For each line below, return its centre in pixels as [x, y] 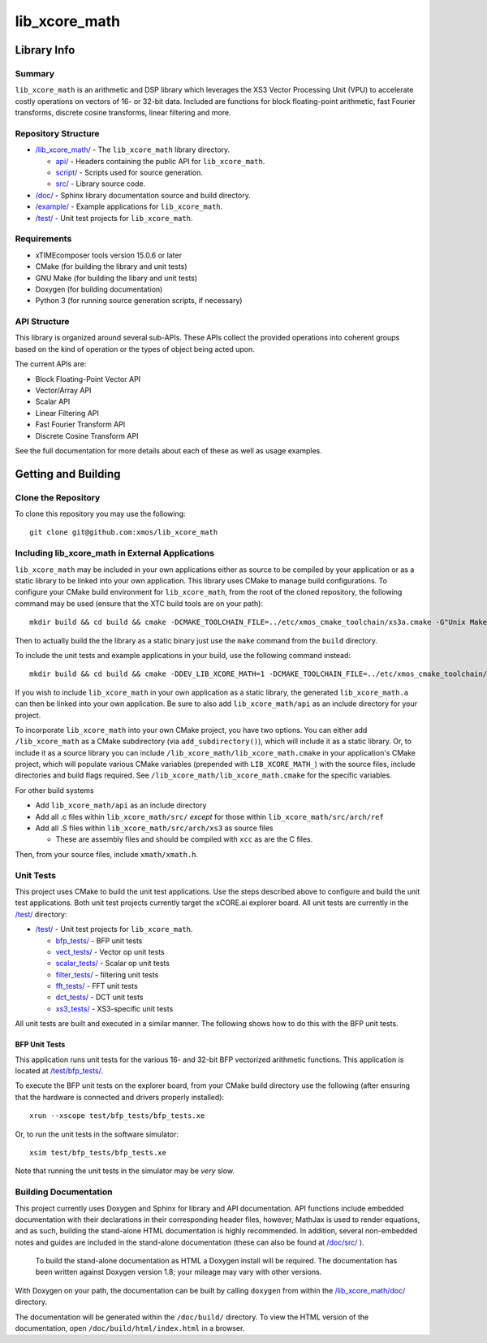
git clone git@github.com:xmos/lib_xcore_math [124, 533]
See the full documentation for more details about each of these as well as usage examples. [168, 450]
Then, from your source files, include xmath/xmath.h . [107, 854]
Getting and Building [68, 474]
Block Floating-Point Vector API [88, 379]
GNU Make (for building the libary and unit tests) [116, 278]
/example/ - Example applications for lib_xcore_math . [129, 206]
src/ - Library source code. [101, 184]
